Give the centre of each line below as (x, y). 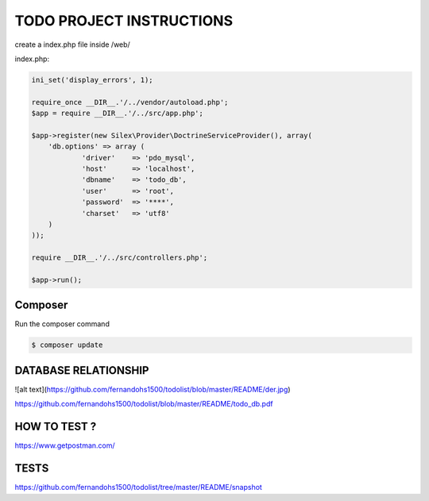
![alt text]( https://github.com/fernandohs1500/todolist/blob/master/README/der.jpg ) (153, 389)
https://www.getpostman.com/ (65, 445)
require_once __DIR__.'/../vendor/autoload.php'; (130, 102)
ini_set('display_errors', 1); (93, 80)
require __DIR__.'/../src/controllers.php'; (120, 258)
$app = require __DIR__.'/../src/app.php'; (118, 114)
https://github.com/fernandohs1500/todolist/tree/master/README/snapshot (138, 488)
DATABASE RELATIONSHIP (82, 370)
